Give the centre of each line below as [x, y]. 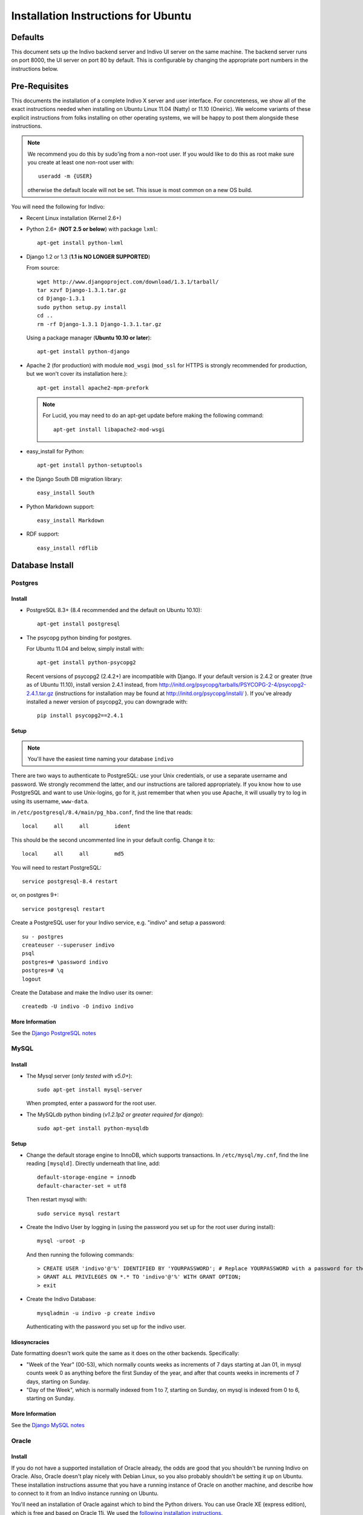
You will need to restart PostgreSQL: [57, 867]
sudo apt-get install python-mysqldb [93, 1128]
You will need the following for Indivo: [58, 207]
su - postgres [43, 937]
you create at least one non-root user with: [81, 162]
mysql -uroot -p [61, 1241]
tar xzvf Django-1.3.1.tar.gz [82, 290]
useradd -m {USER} [66, 176]
